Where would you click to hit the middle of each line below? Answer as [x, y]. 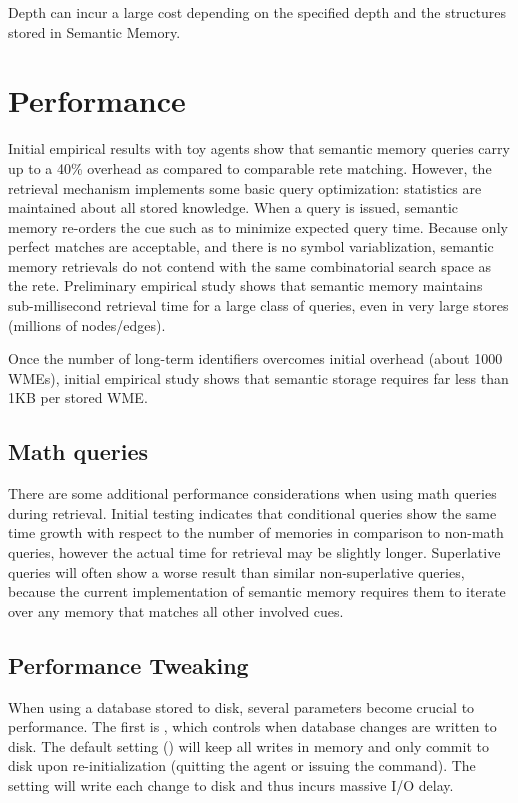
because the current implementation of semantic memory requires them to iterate [257, 591]
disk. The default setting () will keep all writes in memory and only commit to [248, 745]
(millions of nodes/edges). [87, 324]
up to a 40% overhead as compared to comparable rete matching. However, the [250, 167]
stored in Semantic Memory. [94, 31]
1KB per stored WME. [78, 397]
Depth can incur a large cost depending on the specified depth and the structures [257, 12]
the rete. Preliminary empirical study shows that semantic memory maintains [245, 285]
